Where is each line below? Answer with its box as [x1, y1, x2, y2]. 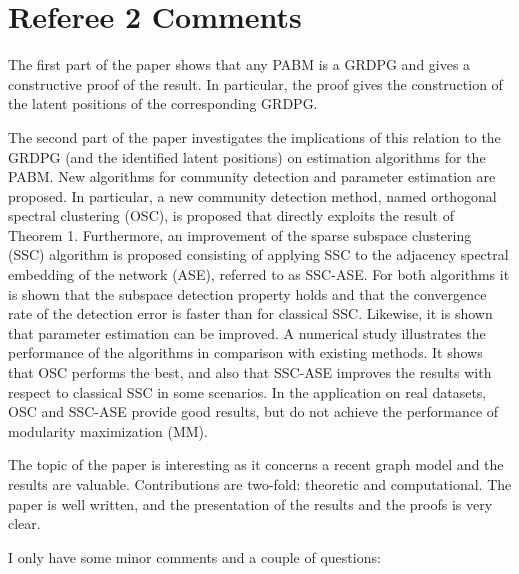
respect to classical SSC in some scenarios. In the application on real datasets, [8, 381, 487, 402]
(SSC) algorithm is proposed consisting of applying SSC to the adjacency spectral [8, 244, 509, 265]
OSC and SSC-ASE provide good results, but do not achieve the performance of [8, 401, 499, 422]
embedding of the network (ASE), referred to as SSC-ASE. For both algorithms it [8, 264, 510, 285]
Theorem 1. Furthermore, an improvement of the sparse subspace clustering [8, 224, 472, 245]
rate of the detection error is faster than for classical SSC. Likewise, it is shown [8, 303, 493, 324]
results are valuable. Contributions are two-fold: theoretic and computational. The [8, 474, 512, 494]
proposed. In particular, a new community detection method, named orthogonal [8, 185, 497, 206]
